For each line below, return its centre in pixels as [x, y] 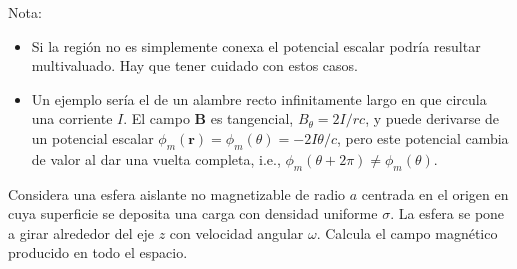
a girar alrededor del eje [81, 232]
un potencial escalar [92, 137]
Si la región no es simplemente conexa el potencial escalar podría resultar [256, 45]
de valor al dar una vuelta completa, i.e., [156, 158]
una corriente [72, 118]
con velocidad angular [236, 232]
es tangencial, [252, 118]
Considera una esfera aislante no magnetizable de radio [177, 193]
